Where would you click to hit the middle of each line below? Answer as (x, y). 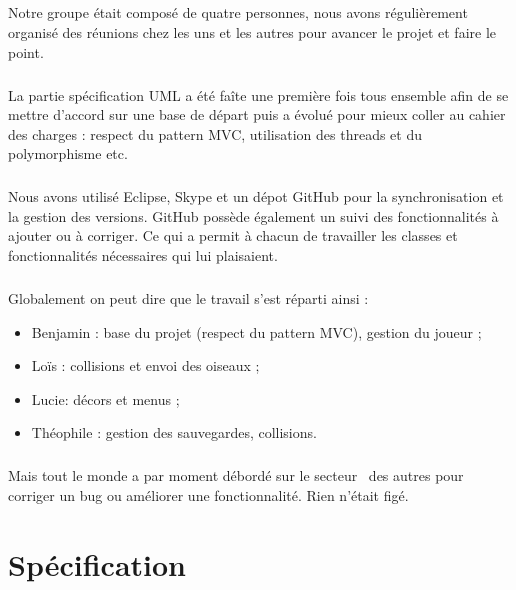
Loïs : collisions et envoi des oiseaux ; (145, 365)
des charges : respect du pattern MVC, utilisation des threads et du (215, 133)
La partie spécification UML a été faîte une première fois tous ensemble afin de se (258, 94)
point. (26, 51)
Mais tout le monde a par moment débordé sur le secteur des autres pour (236, 475)
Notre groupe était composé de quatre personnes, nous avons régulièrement (238, 12)
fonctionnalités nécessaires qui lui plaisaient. (143, 255)
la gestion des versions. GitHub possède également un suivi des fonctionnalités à (253, 215)
